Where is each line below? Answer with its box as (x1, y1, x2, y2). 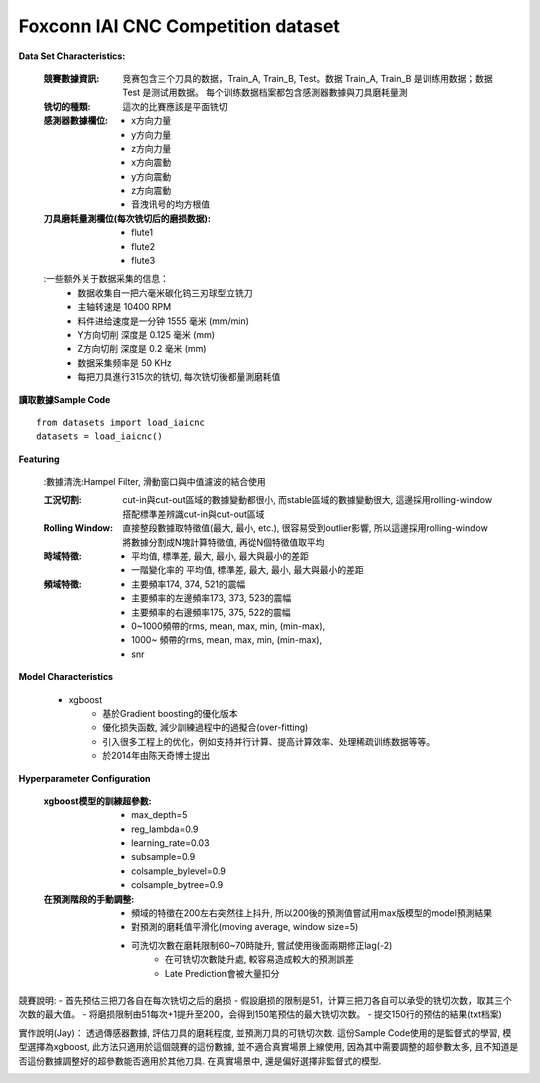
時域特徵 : (43, 550, 82, 562)
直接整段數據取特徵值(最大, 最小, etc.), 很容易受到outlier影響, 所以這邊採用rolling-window (122, 522, 489, 534)
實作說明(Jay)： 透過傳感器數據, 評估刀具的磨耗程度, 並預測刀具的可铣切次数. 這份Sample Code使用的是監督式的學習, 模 (18, 1026, 512, 1039)
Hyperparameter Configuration (18, 772, 151, 784)
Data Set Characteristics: (18, 50, 126, 62)
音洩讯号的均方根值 (131, 198, 210, 210)
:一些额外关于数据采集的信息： (43, 273, 170, 285)
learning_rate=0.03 (131, 837, 210, 849)
